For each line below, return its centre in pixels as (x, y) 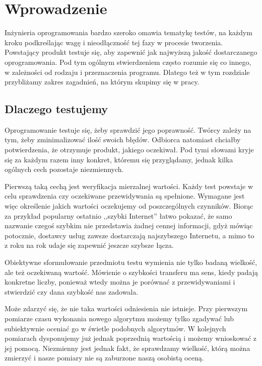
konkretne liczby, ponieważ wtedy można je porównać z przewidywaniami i (120, 282)
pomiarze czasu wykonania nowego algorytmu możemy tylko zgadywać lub (119, 318)
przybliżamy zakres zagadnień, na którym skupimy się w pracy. (102, 82)
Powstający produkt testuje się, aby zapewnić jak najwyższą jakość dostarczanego (131, 52)
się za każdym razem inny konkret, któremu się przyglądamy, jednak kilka (119, 159)
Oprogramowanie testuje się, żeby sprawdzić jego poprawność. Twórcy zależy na (128, 129)
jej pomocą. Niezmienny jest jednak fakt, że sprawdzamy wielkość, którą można (127, 348)
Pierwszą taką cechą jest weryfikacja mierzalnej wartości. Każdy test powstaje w (129, 186)
